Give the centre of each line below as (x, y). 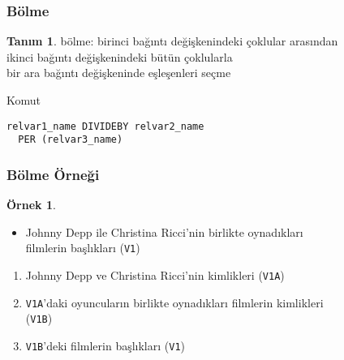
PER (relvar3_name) (71, 140)
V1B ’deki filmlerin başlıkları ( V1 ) (105, 345)
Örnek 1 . (31, 205)
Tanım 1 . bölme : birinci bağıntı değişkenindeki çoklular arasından (172, 41)
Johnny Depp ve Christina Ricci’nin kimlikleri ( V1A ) (155, 274)
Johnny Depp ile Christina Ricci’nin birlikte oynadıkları (164, 231)
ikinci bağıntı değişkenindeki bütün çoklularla (120, 56)
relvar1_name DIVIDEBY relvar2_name (105, 126)
